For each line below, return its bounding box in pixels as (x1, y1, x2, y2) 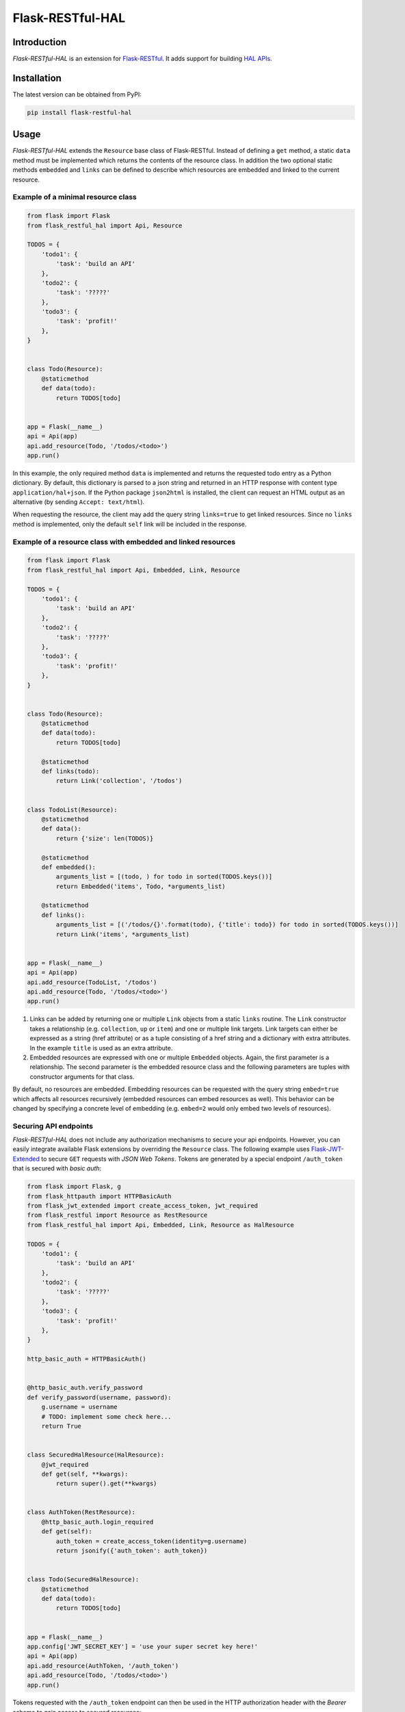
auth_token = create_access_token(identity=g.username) (55, 1537, 248, 1545)
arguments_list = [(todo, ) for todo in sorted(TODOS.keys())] (55, 873, 273, 881)
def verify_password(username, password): (27, 1394, 172, 1401)
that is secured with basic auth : (12, 1164, 102, 1172)
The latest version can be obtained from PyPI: (12, 90, 142, 99)
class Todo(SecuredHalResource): (27, 1576, 140, 1583)
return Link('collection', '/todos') (55, 777, 183, 785)
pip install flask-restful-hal (27, 108, 133, 116)
